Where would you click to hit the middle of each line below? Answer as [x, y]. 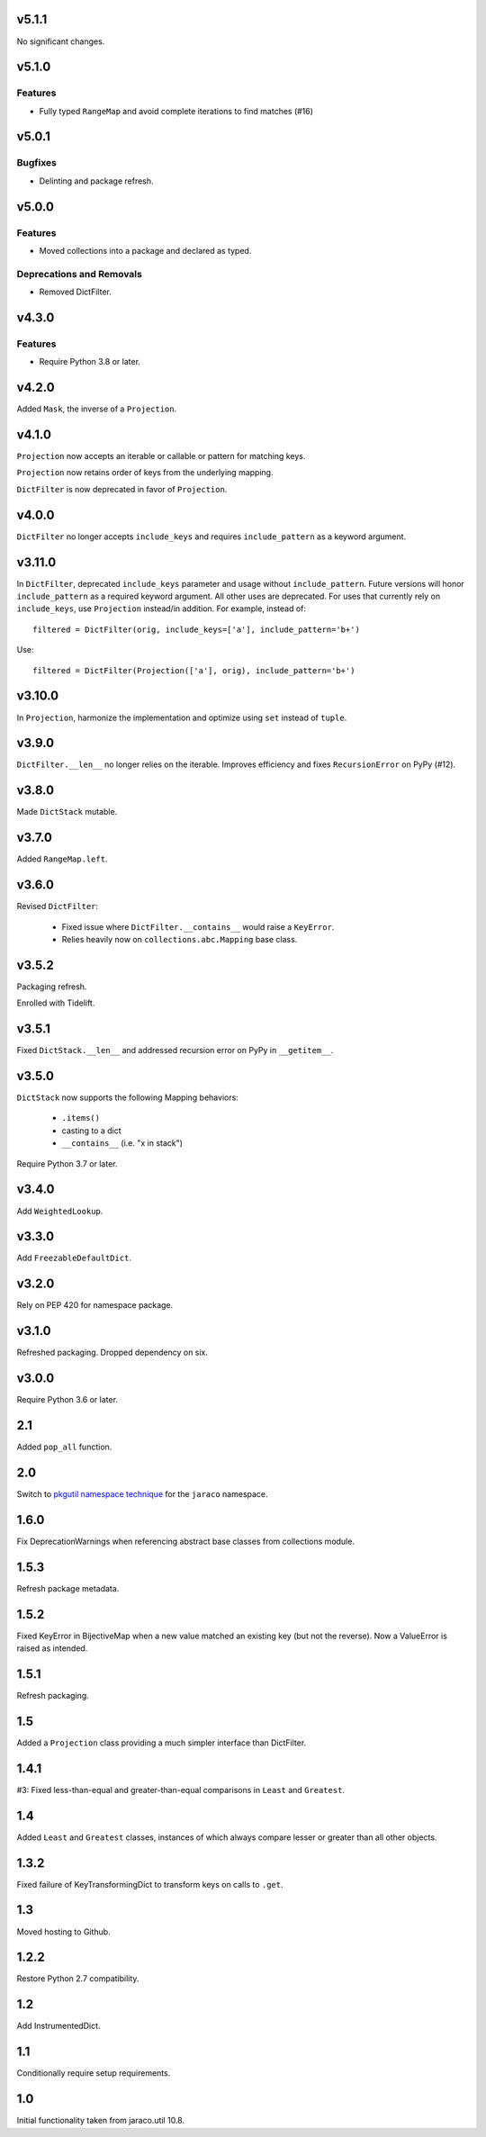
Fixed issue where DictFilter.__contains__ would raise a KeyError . [198, 926]
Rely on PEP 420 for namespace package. [95, 1305]
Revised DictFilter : [58, 906]
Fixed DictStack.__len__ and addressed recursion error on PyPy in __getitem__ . [175, 1050]
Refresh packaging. [53, 1695]
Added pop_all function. [64, 1447]
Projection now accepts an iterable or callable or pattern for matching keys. [161, 456]
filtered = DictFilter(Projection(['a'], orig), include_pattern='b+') [194, 670]
